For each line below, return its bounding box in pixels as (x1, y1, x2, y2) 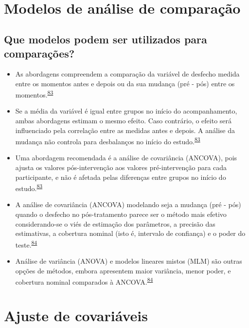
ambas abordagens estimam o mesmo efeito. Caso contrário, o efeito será (15, 116, 232, 125)
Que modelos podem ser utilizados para (4, 31, 207, 46)
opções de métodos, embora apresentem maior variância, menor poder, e (15, 265, 231, 275)
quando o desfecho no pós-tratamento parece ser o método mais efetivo (15, 209, 227, 219)
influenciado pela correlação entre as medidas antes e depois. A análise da (15, 125, 235, 135)
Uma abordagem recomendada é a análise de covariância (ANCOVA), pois (15, 153, 237, 163)
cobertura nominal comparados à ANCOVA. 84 (15, 275, 153, 287)
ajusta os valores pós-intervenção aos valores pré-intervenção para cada (15, 162, 227, 173)
